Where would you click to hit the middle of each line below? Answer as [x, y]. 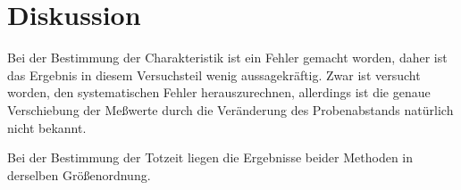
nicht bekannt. [47, 127]
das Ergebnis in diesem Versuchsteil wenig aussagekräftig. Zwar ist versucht [214, 74]
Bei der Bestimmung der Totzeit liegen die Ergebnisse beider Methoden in [210, 157]
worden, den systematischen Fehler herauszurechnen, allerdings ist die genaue [219, 92]
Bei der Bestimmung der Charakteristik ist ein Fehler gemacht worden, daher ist [227, 58]
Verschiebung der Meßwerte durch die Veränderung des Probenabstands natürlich [230, 109]
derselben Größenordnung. [79, 174]
